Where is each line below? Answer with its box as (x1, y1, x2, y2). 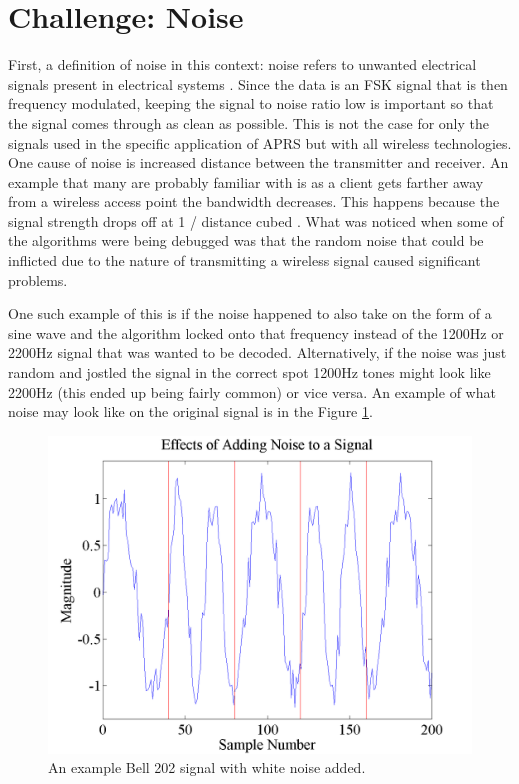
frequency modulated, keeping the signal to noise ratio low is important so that (8, 93, 494, 114)
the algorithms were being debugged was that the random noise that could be (8, 230, 484, 251)
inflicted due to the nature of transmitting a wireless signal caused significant (8, 250, 481, 271)
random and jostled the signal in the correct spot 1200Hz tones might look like (8, 362, 491, 383)
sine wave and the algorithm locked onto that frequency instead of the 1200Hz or (8, 322, 504, 343)
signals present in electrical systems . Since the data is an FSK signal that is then (8, 73, 508, 94)
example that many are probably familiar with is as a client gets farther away (8, 171, 484, 192)
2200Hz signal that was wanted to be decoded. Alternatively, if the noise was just (8, 342, 507, 363)
